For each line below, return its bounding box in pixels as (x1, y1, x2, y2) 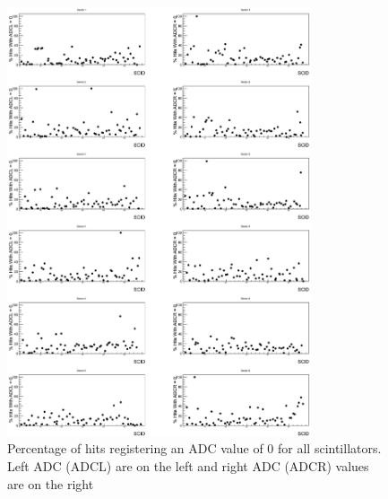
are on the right (7, 474, 94, 493)
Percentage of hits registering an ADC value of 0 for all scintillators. (7, 439, 382, 458)
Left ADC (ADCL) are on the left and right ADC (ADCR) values (7, 456, 369, 475)
